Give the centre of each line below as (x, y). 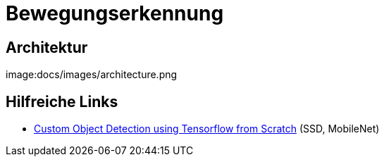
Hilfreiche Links (62, 101)
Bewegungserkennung (115, 13)
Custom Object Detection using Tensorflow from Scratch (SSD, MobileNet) (207, 129)
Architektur (47, 47)
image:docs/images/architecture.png (92, 75)
